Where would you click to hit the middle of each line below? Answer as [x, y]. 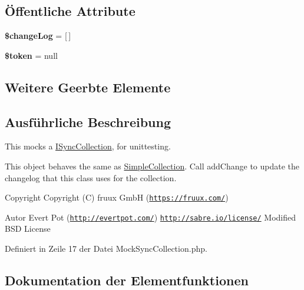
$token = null [31, 55]
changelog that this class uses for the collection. [91, 177]
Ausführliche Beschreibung [88, 121]
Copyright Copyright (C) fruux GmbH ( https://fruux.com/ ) [117, 197]
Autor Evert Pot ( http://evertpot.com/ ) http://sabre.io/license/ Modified [151, 217]
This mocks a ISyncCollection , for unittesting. [88, 146]
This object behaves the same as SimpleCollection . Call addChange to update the [152, 166]
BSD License [28, 229]
